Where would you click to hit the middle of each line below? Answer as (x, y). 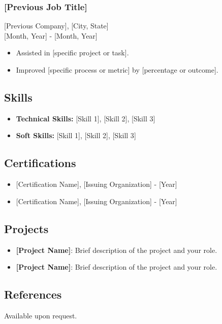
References (33, 294)
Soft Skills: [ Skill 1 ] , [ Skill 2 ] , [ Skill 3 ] (76, 135)
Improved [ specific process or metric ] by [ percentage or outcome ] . (117, 70)
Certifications (40, 163)
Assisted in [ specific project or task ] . (72, 53)
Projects (26, 228)
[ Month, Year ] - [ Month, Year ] (51, 35)
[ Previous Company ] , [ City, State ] (56, 26)
